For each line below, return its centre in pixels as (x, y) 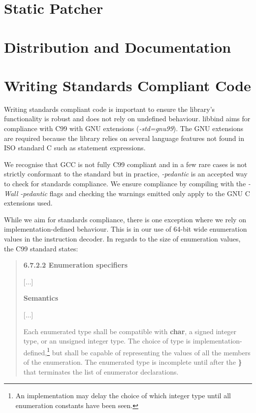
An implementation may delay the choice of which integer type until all (123, 396)
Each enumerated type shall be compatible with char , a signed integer (130, 331)
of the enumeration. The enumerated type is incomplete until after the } (133, 362)
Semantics (41, 298)
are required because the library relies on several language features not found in (124, 138)
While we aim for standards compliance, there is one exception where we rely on (125, 219)
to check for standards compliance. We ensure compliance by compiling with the (125, 184)
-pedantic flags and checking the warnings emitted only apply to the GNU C (135, 193)
